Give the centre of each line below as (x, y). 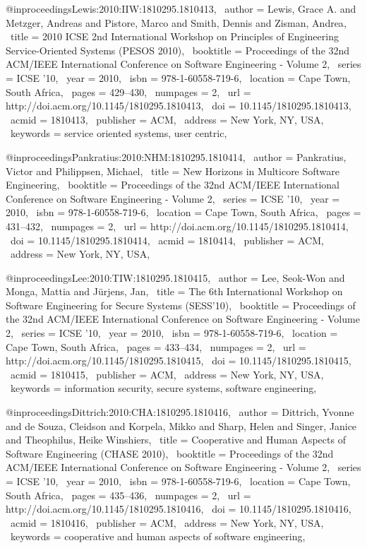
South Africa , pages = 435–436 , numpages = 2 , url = (128, 495)
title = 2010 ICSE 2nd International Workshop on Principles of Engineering (174, 36)
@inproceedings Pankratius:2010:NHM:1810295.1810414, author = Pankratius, (176, 156)
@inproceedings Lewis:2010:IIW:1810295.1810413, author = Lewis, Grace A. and (181, 8)
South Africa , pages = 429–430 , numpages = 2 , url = (128, 91)
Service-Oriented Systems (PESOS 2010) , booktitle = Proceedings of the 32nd (178, 50)
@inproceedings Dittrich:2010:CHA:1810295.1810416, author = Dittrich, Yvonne (180, 412)
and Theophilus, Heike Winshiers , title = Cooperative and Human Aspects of (176, 440)
